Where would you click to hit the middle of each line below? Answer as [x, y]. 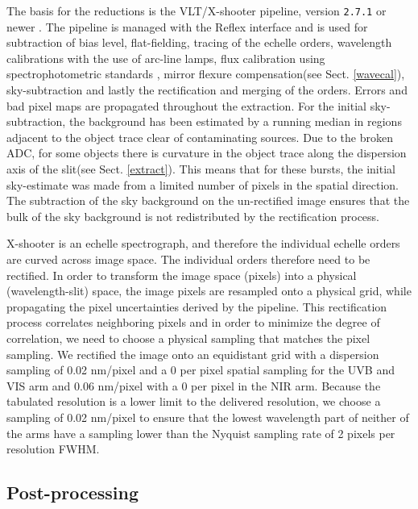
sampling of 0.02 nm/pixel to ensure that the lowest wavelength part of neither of [208, 417]
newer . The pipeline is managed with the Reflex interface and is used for [187, 26]
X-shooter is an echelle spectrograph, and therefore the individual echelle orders [203, 243]
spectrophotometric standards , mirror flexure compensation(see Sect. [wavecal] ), [206, 74]
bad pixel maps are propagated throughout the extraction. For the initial [186, 105]
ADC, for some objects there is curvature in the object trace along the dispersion [207, 153]
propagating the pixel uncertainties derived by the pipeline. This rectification [197, 306]
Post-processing [73, 492]
